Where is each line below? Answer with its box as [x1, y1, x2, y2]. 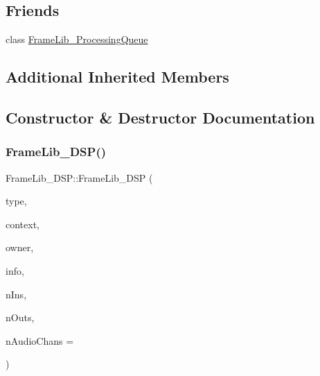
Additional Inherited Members [6, 66, 229, 87]
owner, [6, 240, 34, 255]
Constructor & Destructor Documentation [6, 106, 315, 128]
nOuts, [6, 310, 35, 325]
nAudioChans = [6, 333, 74, 348]
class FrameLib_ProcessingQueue [6, 32, 148, 46]
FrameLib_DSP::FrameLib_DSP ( [6, 170, 153, 185]
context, [6, 216, 39, 231]
